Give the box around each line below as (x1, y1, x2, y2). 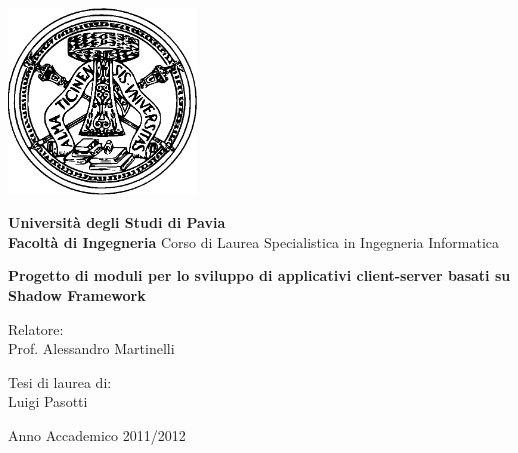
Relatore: (8, 318, 64, 339)
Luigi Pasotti (8, 391, 88, 412)
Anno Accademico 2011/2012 (8, 424, 186, 445)
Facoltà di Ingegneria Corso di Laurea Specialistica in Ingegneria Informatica (8, 231, 500, 252)
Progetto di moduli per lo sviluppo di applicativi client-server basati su (8, 265, 511, 286)
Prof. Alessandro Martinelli (8, 338, 175, 359)
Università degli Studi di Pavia (8, 212, 226, 233)
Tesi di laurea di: (8, 371, 112, 392)
